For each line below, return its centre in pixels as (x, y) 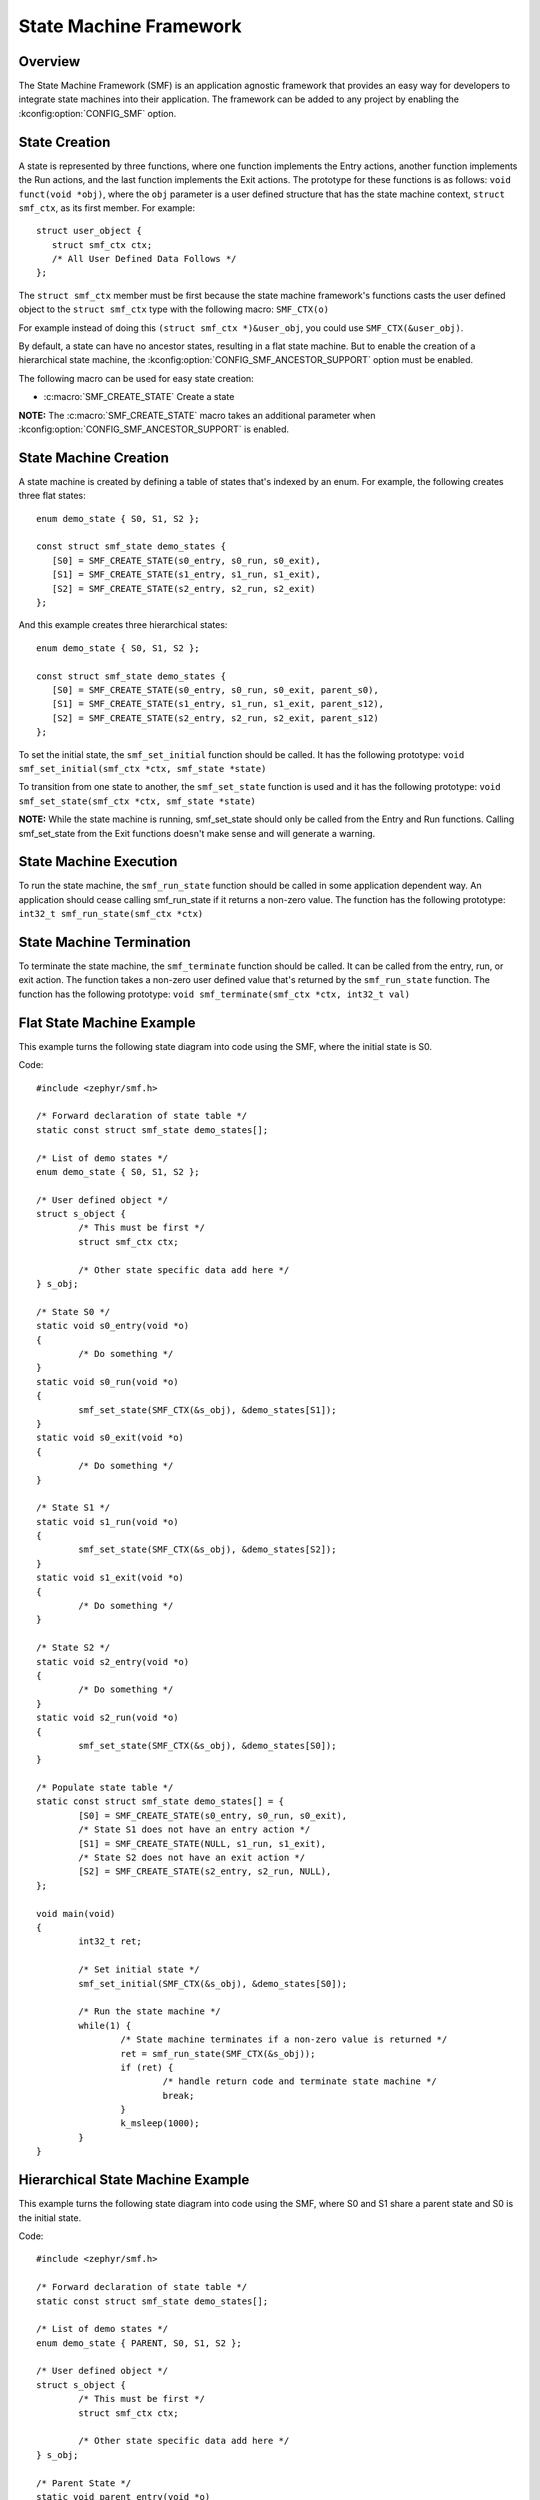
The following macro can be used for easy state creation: (136, 378)
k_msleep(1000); (160, 2123)
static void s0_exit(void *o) (110, 1438)
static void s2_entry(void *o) (113, 1661)
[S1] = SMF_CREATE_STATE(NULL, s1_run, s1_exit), (202, 1843)
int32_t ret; (110, 1941)
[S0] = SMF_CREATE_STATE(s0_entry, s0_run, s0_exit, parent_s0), (215, 689)
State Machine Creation (93, 457)
